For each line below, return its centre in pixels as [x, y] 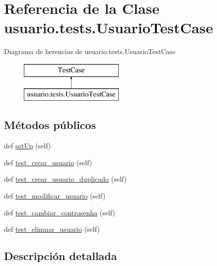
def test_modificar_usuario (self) [55, 196]
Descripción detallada [61, 256]
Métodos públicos [50, 125]
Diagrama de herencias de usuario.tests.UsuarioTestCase [90, 51]
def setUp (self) [28, 146]
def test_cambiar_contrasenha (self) [60, 212]
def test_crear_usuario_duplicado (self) [65, 179]
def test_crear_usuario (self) [48, 162]
